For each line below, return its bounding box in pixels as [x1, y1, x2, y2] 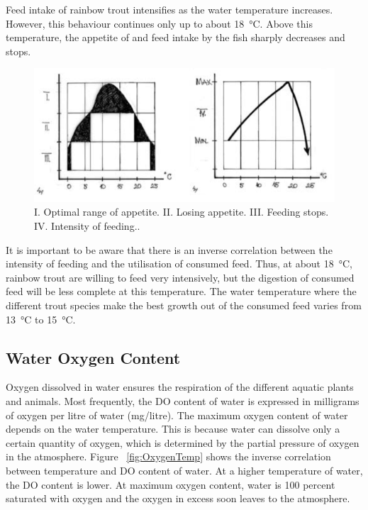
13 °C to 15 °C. [6, 311, 76, 326]
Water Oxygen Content [6, 346, 181, 368]
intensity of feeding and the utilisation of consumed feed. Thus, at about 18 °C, [6, 256, 352, 271]
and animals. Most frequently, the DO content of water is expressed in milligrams [6, 393, 359, 408]
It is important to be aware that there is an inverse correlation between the [6, 242, 333, 257]
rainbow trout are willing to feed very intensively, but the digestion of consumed [6, 270, 355, 284]
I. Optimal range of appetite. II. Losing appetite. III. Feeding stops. [34, 204, 329, 219]
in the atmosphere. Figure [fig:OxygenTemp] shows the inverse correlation [6, 449, 331, 464]
